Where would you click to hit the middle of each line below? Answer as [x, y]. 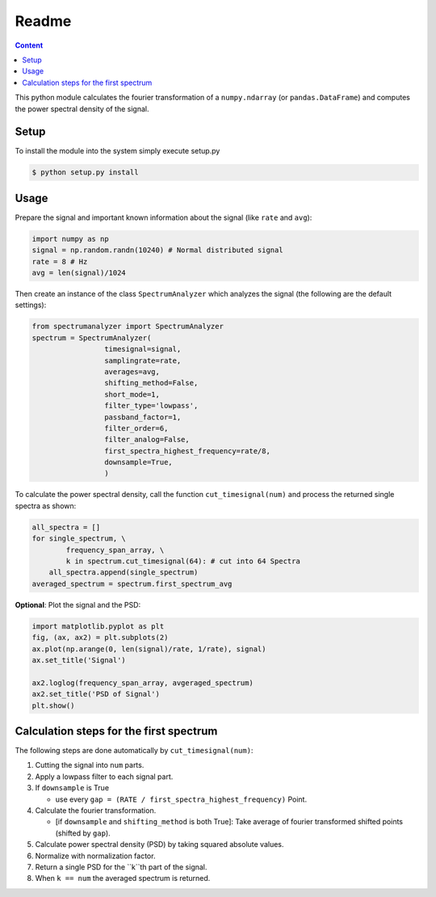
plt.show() [53, 705]
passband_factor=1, [143, 417]
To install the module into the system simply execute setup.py [117, 151]
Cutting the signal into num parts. [90, 765]
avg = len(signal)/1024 [79, 273]
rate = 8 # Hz [60, 261]
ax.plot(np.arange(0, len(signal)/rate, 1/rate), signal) [149, 649]
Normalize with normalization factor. [95, 856]
